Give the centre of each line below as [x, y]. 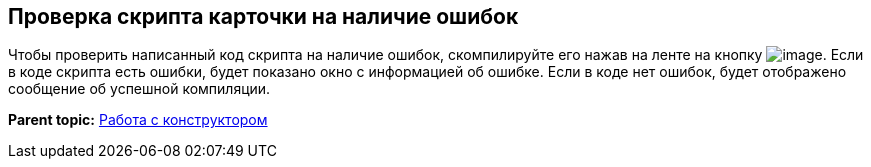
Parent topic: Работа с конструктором [138, 120]
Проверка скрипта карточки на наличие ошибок [263, 16]
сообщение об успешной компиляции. [139, 89]
